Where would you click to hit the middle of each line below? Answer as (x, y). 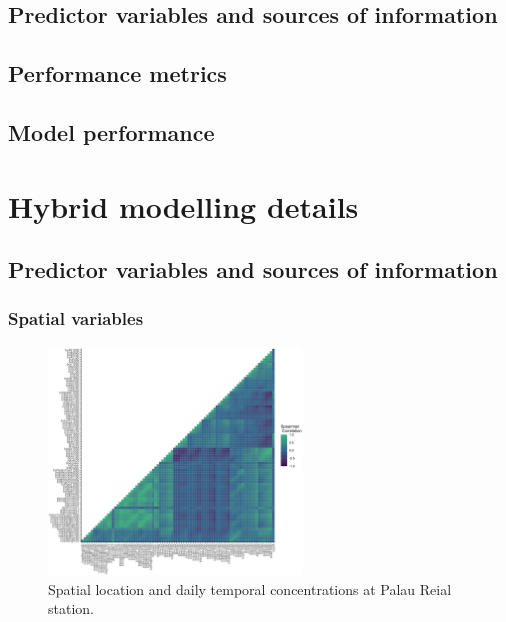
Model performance (111, 131)
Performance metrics (117, 73)
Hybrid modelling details (183, 205)
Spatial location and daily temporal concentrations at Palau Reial (250, 588)
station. (71, 608)
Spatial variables (76, 318)
